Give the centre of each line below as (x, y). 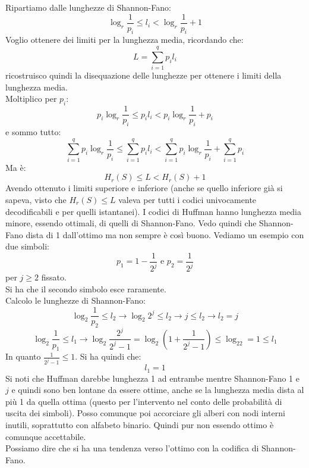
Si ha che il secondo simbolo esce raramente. (86, 288)
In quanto (23, 356)
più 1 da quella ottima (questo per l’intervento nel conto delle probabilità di (144, 401)
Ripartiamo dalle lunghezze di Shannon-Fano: (88, 7)
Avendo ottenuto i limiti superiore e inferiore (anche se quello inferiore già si (144, 188)
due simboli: (27, 246)
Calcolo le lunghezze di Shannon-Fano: (75, 300)
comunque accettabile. (46, 436)
